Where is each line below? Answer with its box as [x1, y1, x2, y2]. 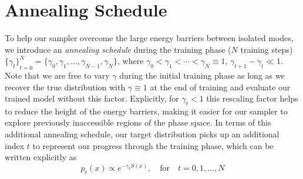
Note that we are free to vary [5, 69, 110, 81]
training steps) [240, 43, 293, 55]
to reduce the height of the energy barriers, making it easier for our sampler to [5, 104, 288, 117]
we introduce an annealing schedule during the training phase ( [5, 43, 231, 55]
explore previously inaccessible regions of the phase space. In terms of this [5, 116, 271, 129]
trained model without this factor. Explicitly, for [5, 92, 179, 104]
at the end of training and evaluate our [150, 80, 291, 93]
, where [117, 55, 144, 67]
